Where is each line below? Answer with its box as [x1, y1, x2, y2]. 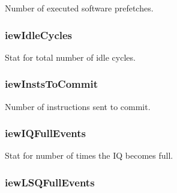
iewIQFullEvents [5, 126, 86, 141]
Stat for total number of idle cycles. [5, 51, 136, 63]
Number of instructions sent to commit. [5, 100, 151, 112]
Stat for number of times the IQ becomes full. [5, 149, 173, 162]
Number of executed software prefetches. [5, 2, 154, 14]
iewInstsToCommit [5, 76, 98, 91]
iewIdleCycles [5, 27, 73, 42]
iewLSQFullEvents [5, 174, 95, 189]
